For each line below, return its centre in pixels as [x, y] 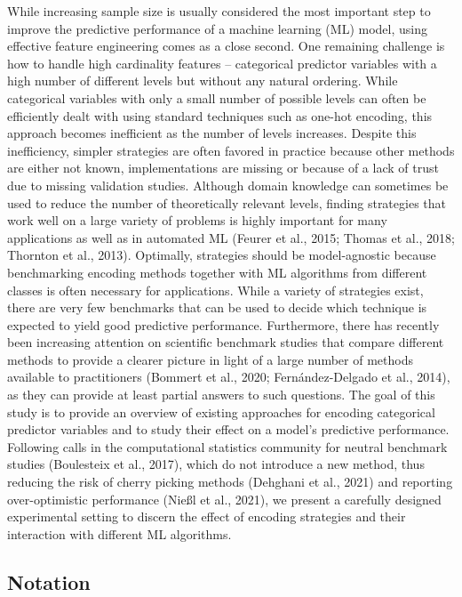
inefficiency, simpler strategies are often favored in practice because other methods [231, 150]
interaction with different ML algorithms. [119, 533]
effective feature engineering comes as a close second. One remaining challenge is [226, 46]
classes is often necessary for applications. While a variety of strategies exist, [215, 290]
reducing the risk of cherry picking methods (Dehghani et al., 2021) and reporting [230, 482]
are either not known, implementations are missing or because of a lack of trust [223, 168]
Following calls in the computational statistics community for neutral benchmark [227, 446]
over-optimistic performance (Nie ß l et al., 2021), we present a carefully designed [224, 499]
